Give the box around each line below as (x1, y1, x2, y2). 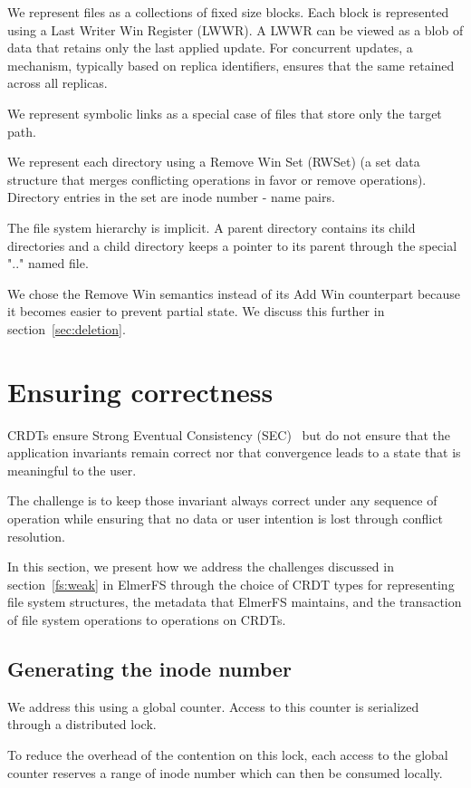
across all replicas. (7, 73, 108, 92)
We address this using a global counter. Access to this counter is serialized (7, 697, 419, 716)
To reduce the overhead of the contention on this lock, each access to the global (7, 745, 448, 764)
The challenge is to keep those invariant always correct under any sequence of (7, 491, 437, 510)
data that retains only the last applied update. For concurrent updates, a (7, 38, 413, 57)
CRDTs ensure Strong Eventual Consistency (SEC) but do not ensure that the (7, 425, 450, 444)
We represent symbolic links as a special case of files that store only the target (7, 103, 442, 122)
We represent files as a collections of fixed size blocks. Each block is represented (7, 3, 449, 21)
